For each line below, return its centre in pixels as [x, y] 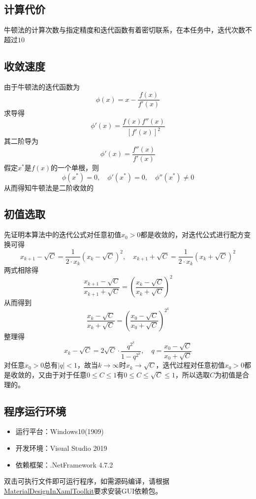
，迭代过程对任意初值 [190, 365]
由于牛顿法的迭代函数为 [42, 86]
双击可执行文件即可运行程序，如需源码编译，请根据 [87, 481]
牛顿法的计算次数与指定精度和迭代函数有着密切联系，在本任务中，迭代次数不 [128, 30]
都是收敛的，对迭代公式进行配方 [192, 234]
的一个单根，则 [75, 167]
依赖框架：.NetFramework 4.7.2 [64, 464]
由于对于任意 [66, 375]
